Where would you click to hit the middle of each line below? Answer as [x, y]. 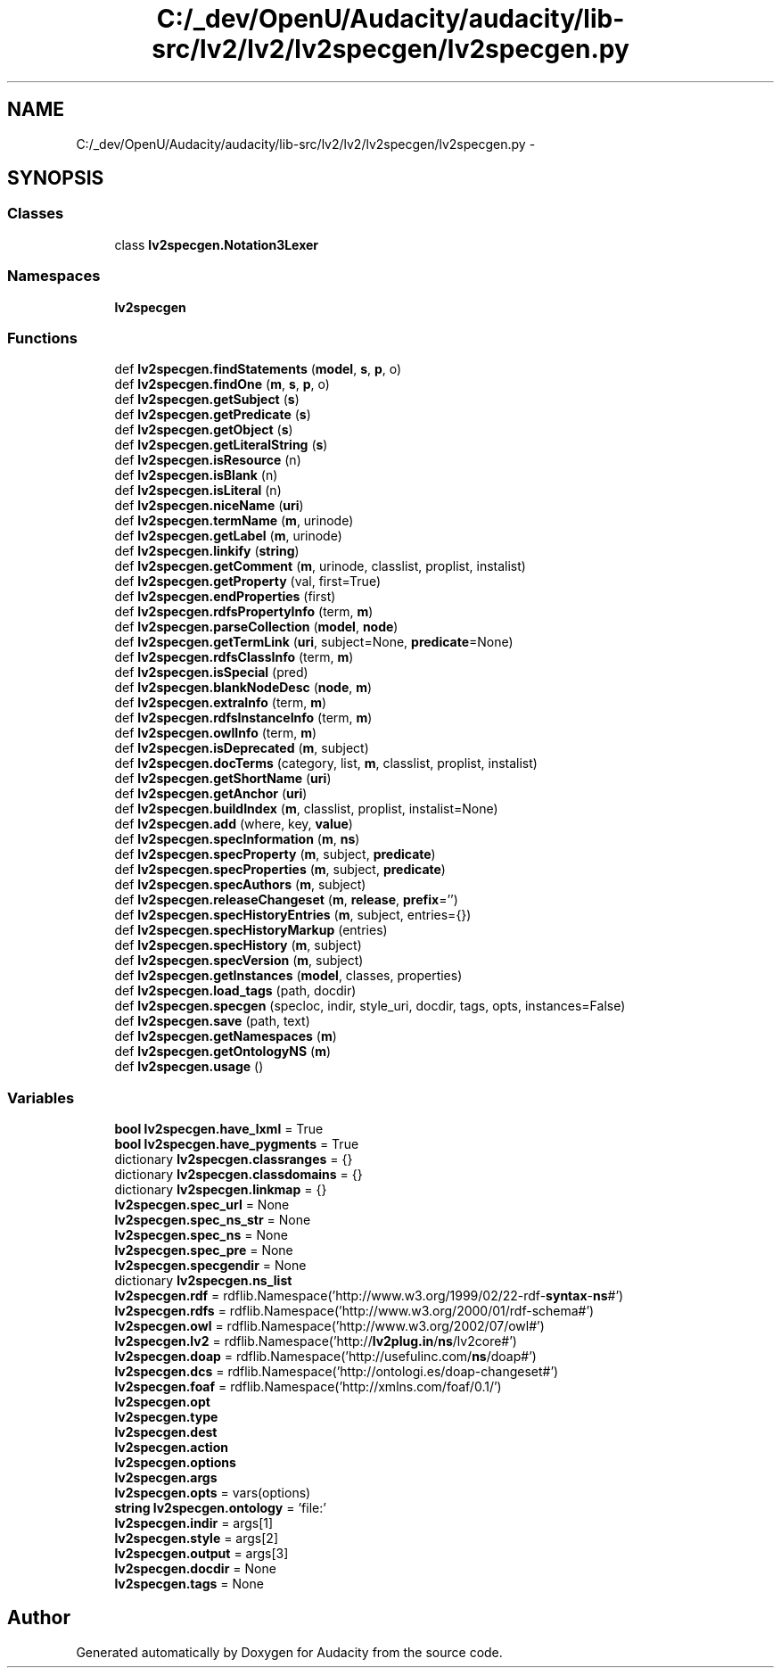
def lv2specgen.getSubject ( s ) [207, 400]
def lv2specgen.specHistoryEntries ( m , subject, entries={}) [293, 915]
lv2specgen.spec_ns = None [201, 1235]
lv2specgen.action [171, 1448]
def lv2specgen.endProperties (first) [225, 597]
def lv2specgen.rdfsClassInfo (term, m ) [234, 657]
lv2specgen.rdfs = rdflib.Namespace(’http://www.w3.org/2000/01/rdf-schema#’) [354, 1311]
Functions [42, 338]
